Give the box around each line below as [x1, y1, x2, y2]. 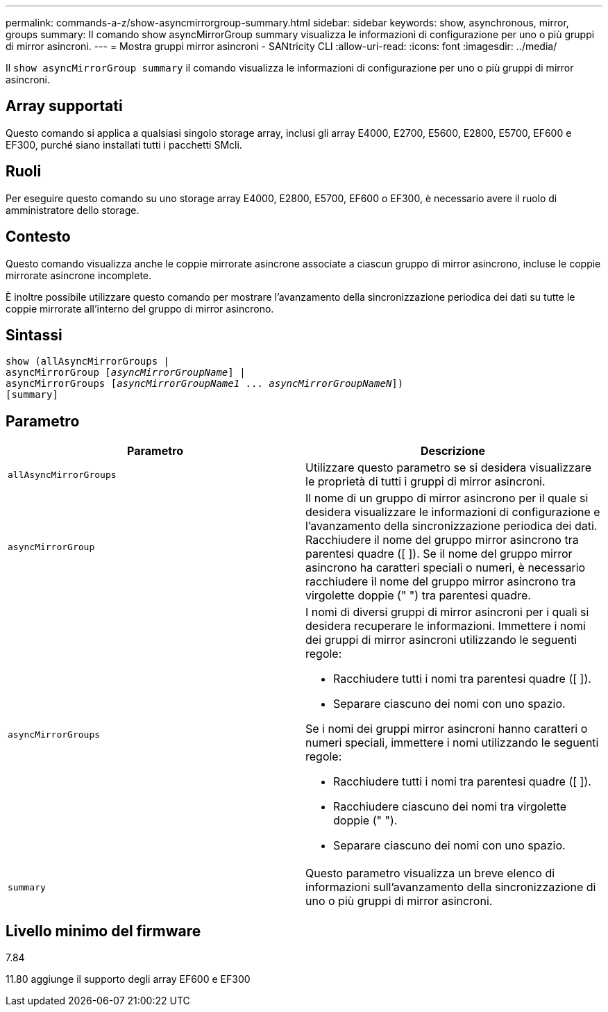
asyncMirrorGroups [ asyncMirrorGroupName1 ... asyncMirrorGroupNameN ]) [6, 378, 404, 390]
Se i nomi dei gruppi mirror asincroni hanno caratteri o [305, 722, 588, 736]
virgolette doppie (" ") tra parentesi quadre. [305, 588, 531, 603]
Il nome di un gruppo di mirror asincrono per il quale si [305, 491, 589, 506]
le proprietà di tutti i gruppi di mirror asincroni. [305, 474, 546, 489]
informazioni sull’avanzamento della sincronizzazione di [305, 880, 596, 895]
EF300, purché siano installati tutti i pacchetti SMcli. [6, 138, 242, 151]
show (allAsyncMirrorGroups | [6, 356, 170, 367]
